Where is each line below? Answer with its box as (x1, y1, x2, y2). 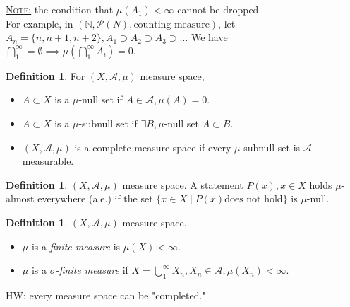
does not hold (224, 195, 283, 205)
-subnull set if (78, 115, 138, 130)
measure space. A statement (122, 177, 243, 192)
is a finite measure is (31, 238, 121, 253)
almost (6, 191, 35, 206)
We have (191, 30, 228, 45)
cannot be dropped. (177, 2, 262, 16)
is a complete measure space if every (74, 139, 231, 154)
